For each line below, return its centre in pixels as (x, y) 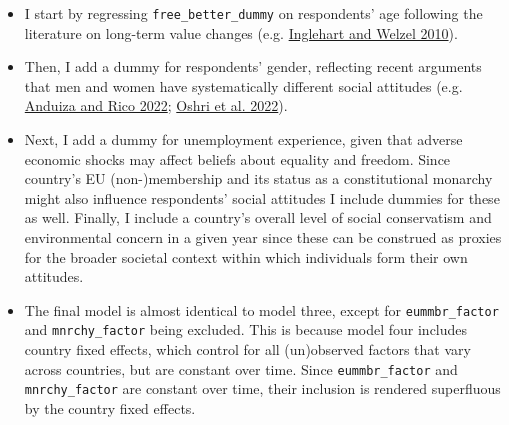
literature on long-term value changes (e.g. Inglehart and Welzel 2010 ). (241, 32)
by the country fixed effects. (110, 408)
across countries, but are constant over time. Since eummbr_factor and (241, 368)
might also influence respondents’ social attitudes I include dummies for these (262, 197)
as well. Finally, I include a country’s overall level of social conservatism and (258, 217)
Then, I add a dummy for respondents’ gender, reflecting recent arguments (253, 66)
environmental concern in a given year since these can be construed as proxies (263, 237)
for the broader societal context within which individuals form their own (246, 256)
